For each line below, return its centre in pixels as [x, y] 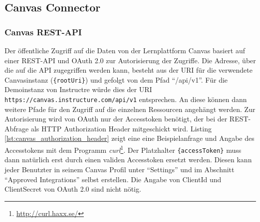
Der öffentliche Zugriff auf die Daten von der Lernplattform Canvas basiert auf [125, 50]
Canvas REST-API [43, 32]
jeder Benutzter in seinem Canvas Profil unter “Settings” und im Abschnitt [120, 169]
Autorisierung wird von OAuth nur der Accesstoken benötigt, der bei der [116, 119]
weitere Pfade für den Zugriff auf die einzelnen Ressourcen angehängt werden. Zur [130, 109]
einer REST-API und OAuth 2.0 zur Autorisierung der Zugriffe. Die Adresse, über [130, 60]
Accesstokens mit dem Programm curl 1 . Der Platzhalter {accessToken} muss [123, 149]
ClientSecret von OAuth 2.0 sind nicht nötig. [73, 189]
